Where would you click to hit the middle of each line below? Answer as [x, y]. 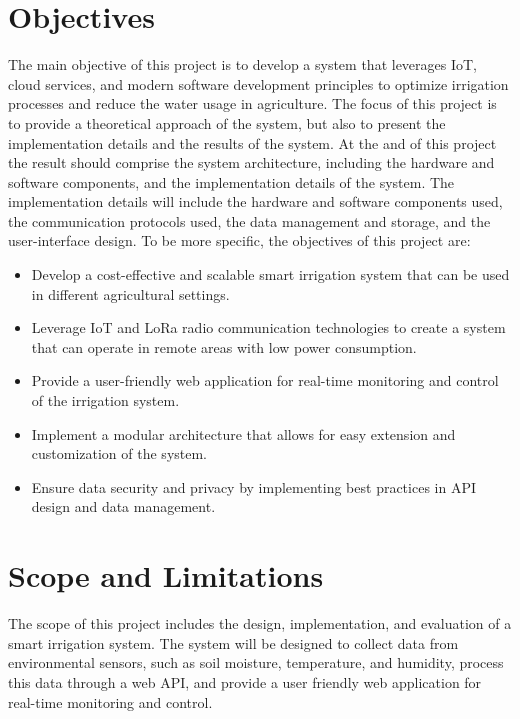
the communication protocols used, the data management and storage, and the [249, 220]
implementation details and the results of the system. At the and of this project [252, 142]
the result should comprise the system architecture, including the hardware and [251, 162]
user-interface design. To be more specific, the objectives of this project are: [239, 240]
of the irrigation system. [105, 400]
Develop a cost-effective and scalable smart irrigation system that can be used [270, 274]
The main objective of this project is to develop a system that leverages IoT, [243, 64]
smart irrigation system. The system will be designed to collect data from [233, 642]
